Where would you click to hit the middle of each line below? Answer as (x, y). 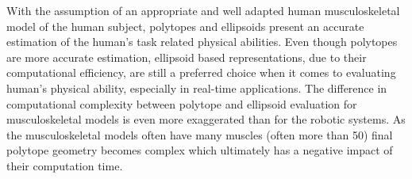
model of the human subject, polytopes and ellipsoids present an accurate (185, 26)
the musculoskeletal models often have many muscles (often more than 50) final (200, 134)
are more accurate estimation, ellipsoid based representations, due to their (187, 57)
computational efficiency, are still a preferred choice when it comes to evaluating (201, 72)
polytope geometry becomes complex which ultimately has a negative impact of (200, 150)
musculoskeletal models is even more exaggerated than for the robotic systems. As (206, 119)
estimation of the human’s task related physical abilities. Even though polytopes (202, 42)
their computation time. (65, 165)
